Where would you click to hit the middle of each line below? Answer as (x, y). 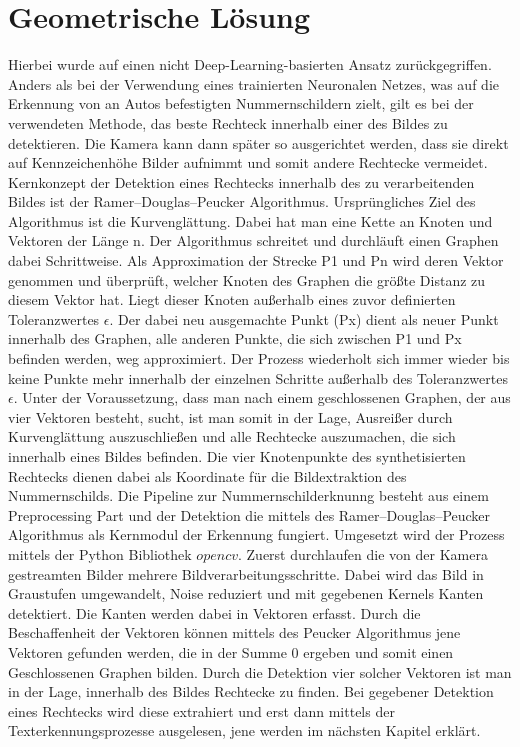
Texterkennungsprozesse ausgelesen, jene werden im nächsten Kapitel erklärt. (244, 730)
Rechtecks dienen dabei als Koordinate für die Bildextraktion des (207, 475)
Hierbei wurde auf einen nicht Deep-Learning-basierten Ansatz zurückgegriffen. (250, 64)
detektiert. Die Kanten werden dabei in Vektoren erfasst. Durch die (214, 612)
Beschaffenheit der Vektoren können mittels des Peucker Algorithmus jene (234, 632)
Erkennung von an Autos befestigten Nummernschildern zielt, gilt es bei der (241, 103)
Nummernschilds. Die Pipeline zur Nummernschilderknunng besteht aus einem (248, 495)
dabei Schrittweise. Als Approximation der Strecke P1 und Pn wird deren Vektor (256, 260)
